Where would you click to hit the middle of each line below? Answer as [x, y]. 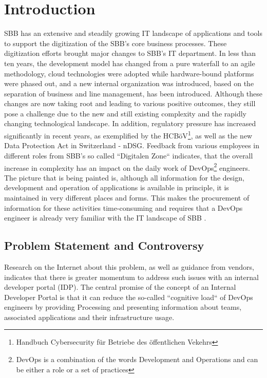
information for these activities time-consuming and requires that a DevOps [123, 207]
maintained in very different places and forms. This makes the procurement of [127, 197]
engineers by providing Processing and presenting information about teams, [123, 307]
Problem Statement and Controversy [104, 245]
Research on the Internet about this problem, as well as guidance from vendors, [129, 266]
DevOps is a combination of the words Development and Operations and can [137, 359]
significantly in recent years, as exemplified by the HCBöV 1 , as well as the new [128, 135]
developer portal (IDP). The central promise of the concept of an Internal [120, 287]
